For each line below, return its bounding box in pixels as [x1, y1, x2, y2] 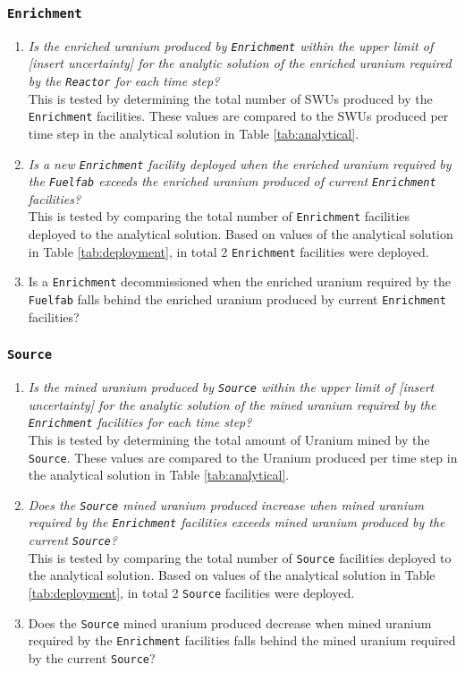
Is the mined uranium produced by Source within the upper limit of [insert [28, 378, 435, 396]
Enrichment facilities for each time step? [28, 413, 252, 431]
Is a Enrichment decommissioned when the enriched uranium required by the [28, 272, 451, 291]
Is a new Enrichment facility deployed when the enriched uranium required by [28, 154, 452, 173]
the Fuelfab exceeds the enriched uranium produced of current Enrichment [28, 172, 436, 191]
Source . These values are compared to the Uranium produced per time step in [28, 447, 458, 466]
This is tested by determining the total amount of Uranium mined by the [28, 430, 430, 448]
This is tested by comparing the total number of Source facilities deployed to [28, 548, 452, 567]
